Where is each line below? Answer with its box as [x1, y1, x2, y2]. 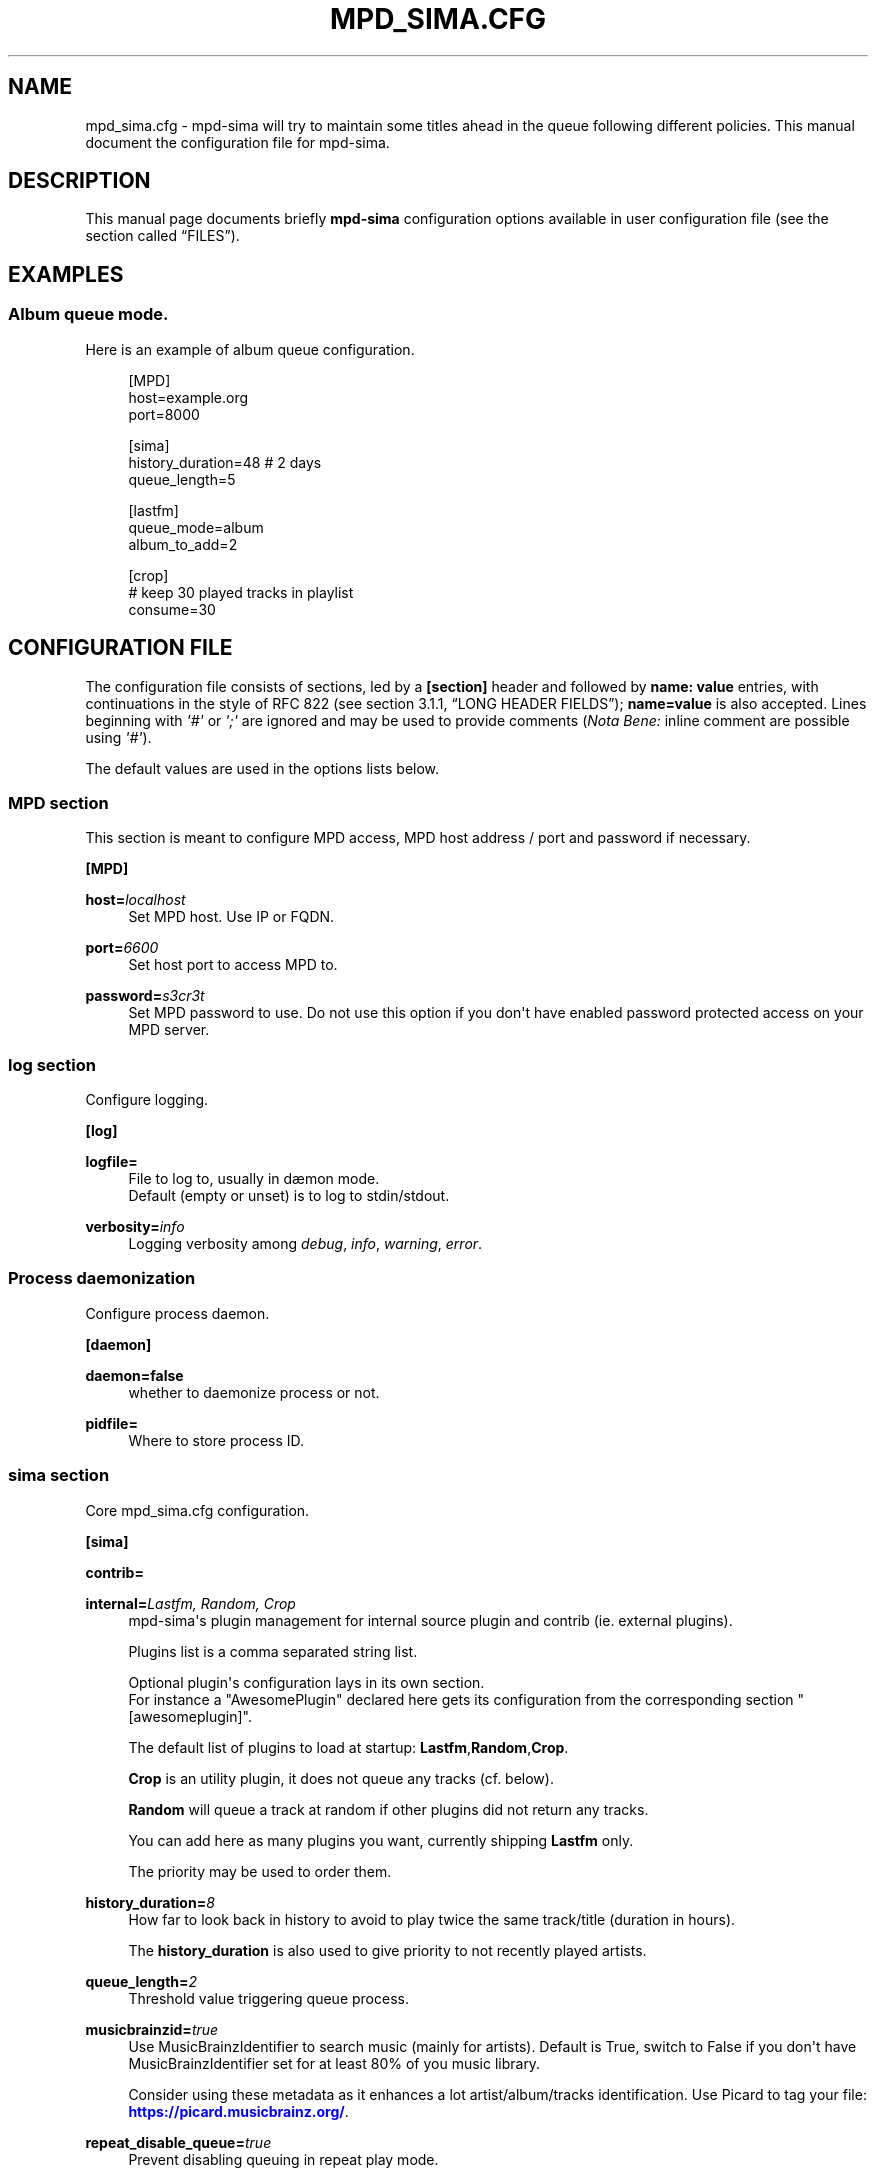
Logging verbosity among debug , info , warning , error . [128, 1235, 483, 1252]
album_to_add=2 [128, 535, 238, 553]
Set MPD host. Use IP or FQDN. [128, 908, 335, 926]
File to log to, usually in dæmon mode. [128, 1170, 380, 1187]
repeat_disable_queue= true [85, 2133, 272, 2151]
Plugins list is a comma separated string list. [128, 1642, 418, 1660]
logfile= [85, 1153, 138, 1170]
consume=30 [128, 600, 216, 618]
